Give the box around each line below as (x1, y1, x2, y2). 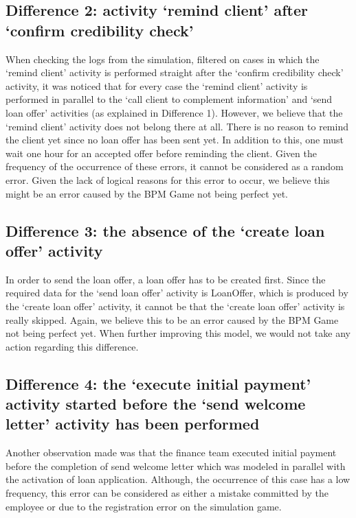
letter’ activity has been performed (5, 413, 260, 434)
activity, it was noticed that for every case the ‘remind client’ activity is (5, 78, 308, 93)
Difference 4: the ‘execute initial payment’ (5, 373, 311, 394)
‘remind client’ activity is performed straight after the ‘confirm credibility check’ (5, 65, 344, 80)
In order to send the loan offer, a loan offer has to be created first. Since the (5, 272, 326, 286)
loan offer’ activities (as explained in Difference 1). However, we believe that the (5, 105, 343, 119)
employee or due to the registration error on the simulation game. (5, 499, 282, 513)
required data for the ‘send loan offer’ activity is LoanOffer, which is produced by (5, 285, 348, 300)
